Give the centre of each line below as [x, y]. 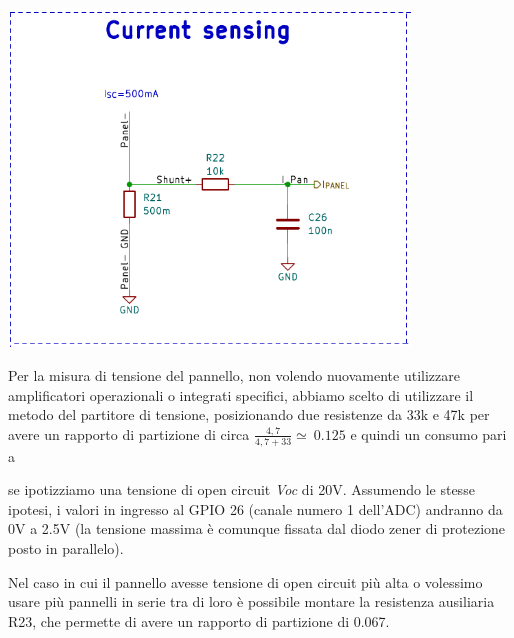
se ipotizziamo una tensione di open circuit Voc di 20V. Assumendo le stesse [241, 489]
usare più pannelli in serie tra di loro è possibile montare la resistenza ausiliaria [251, 601]
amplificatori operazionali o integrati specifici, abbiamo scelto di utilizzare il [241, 394]
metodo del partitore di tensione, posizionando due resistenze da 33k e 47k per [249, 414]
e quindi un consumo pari [428, 433]
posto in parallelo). [66, 548]
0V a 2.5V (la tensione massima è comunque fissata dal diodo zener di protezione [257, 528]
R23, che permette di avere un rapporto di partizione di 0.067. [199, 620]
